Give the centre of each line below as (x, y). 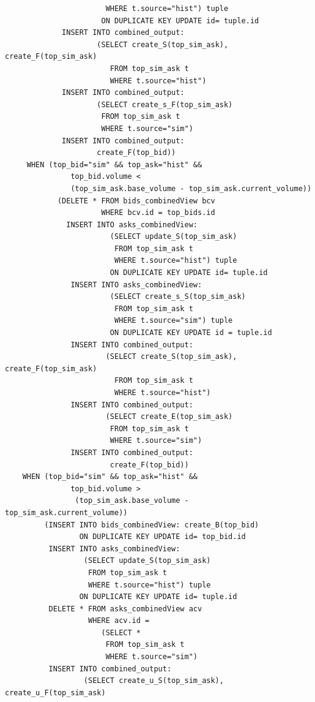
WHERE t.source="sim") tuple (173, 321)
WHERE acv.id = (119, 621)
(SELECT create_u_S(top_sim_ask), (154, 681)
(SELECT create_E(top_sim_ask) (169, 417)
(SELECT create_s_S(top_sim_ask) (178, 297)
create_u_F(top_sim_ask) (55, 693)
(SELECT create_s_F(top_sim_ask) (165, 104)
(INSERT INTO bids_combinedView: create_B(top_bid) (152, 525)
